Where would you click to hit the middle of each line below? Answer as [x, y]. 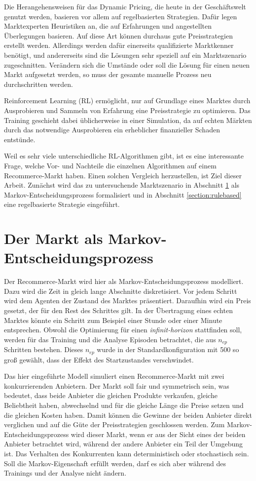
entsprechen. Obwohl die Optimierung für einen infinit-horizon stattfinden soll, [123, 330]
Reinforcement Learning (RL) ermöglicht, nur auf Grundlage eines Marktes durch [127, 100]
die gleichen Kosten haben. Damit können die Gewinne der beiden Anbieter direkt [128, 415]
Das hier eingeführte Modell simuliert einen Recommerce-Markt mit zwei [114, 376]
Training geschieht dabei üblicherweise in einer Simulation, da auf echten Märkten [128, 120]
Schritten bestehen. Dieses [44, 349]
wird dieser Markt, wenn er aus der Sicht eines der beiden [158, 434]
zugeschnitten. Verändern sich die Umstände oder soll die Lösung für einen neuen [127, 64]
